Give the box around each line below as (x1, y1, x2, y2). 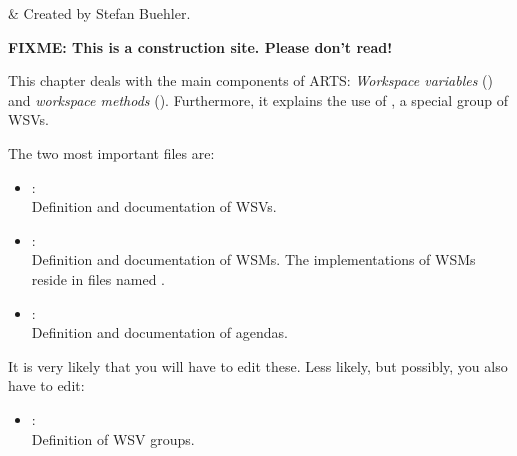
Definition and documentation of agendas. (31, 322, 288, 343)
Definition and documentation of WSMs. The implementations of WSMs (31, 249, 476, 270)
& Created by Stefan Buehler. (8, 3, 191, 23)
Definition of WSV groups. (31, 428, 195, 449)
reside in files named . (31, 268, 165, 289)
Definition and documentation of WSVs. (31, 196, 277, 217)
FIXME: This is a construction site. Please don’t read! (8, 36, 393, 57)
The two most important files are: (8, 142, 215, 163)
